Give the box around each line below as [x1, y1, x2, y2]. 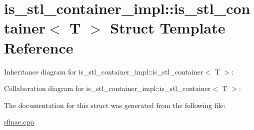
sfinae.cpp [4, 116, 34, 127]
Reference [4, 37, 73, 57]
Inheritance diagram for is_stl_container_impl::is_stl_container [4, 66, 203, 76]
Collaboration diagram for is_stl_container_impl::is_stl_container [4, 83, 211, 93]
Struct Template [110, 17, 225, 38]
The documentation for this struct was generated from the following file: [4, 99, 225, 110]
